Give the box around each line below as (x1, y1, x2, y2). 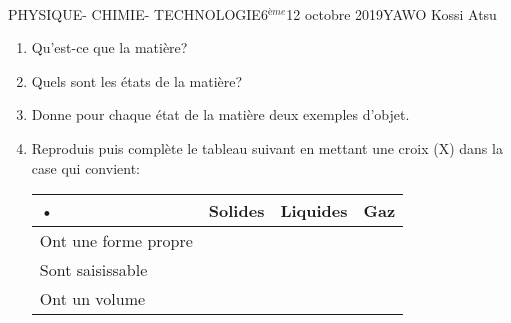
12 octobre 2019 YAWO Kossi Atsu (286, 3, 497, 24)
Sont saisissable (39, 258, 148, 282)
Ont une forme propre (39, 229, 193, 253)
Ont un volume (39, 287, 146, 311)
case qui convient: (31, 157, 140, 178)
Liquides (280, 199, 348, 223)
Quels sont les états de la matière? (31, 70, 243, 91)
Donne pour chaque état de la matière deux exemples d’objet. (31, 104, 410, 125)
